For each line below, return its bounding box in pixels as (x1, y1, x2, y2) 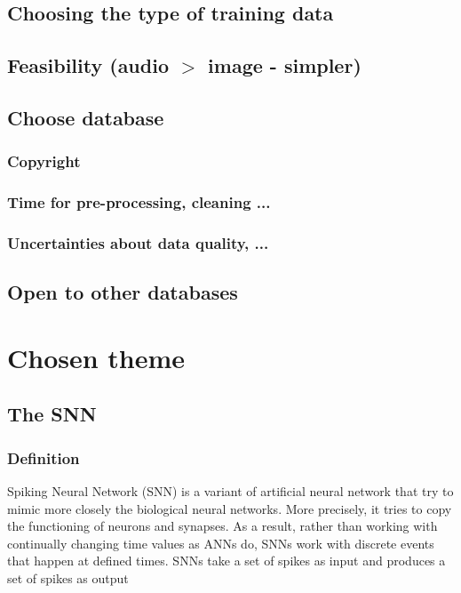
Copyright (7, 150, 81, 172)
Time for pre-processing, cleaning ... (7, 191, 271, 213)
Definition (7, 446, 80, 469)
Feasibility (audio (7, 52, 169, 79)
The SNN (7, 400, 97, 428)
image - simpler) (208, 52, 362, 79)
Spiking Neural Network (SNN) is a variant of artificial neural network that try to (7, 482, 454, 501)
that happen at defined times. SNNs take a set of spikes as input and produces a (7, 551, 446, 570)
